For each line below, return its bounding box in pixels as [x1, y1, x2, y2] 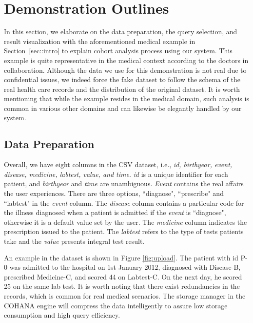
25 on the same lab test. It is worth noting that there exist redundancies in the [4, 281, 240, 291]
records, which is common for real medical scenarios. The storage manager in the [4, 290, 246, 301]
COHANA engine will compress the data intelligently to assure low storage [4, 300, 228, 310]
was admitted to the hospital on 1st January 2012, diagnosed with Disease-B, [9, 262, 241, 272]
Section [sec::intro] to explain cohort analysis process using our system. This [4, 45, 233, 56]
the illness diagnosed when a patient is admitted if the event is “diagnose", [4, 207, 226, 217]
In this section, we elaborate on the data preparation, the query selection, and [4, 26, 237, 37]
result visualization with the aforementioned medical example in [4, 36, 195, 46]
